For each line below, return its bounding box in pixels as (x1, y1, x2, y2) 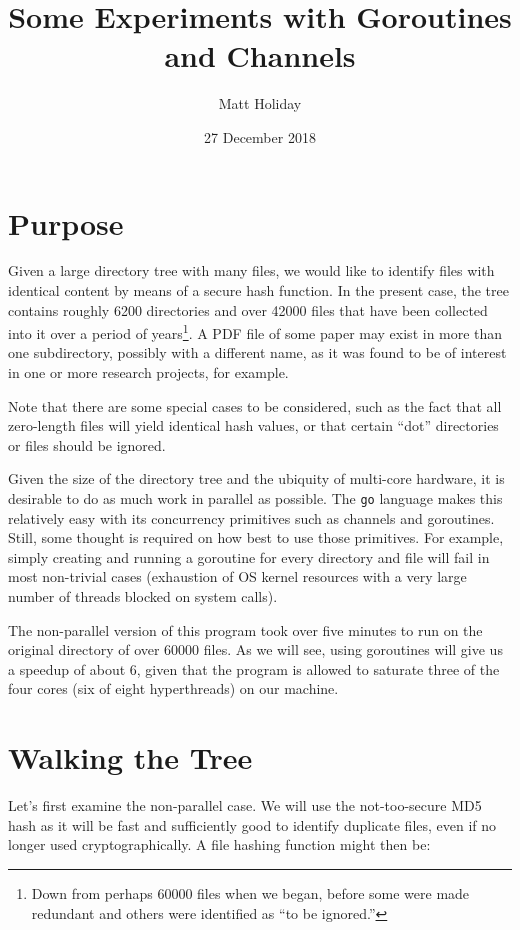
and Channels (164, 35, 356, 76)
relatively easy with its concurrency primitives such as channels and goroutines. (8, 507, 495, 528)
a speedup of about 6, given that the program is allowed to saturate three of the (8, 658, 500, 679)
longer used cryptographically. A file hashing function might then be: (8, 834, 431, 855)
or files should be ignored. (8, 434, 166, 455)
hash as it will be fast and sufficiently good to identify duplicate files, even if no (8, 814, 497, 835)
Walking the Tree (8, 737, 253, 778)
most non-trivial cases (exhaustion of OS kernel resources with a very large (8, 566, 467, 587)
